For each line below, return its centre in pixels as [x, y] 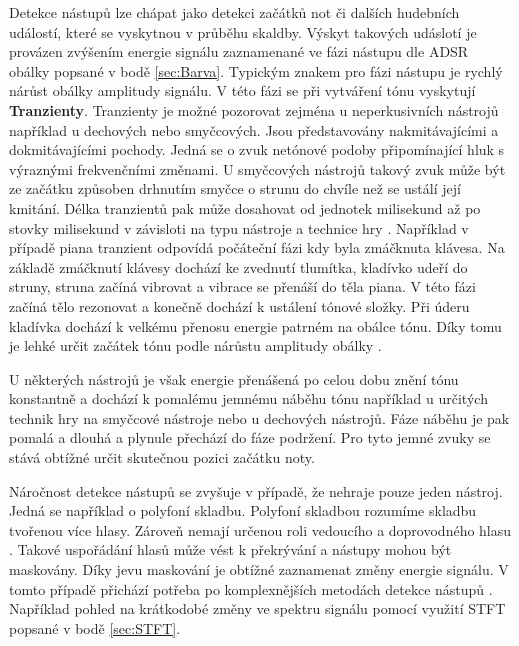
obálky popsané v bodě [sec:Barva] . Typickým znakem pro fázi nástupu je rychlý [256, 70]
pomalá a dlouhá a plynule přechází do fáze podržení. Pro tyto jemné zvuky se [250, 437]
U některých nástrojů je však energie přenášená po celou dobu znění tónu [234, 378]
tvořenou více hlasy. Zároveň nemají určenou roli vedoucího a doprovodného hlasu [260, 529]
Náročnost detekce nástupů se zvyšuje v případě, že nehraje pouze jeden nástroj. [256, 490]
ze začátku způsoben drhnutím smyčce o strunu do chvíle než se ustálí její [235, 188]
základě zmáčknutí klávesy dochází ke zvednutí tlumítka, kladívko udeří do [238, 266]
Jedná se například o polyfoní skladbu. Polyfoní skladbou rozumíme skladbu [243, 510]
